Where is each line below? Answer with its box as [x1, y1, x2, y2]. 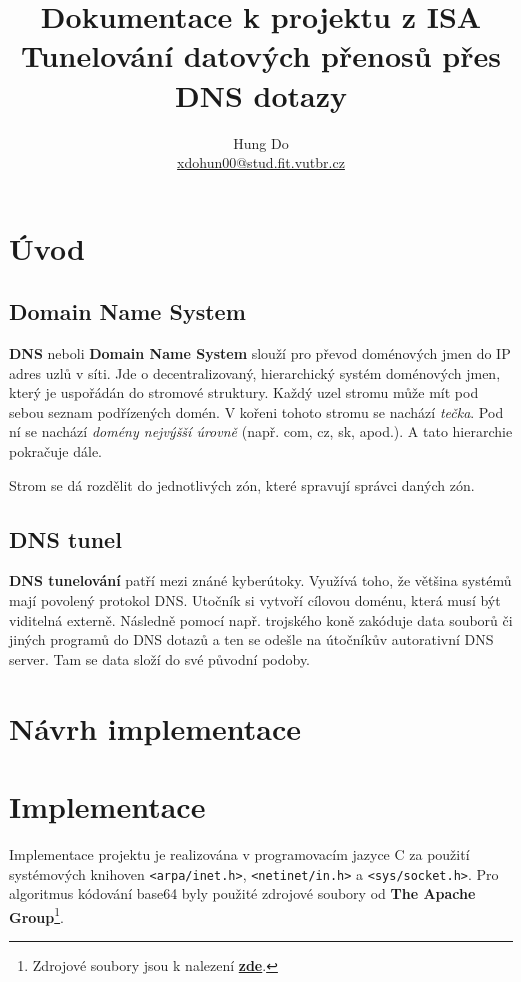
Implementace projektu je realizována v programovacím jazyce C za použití [9, 843, 470, 864]
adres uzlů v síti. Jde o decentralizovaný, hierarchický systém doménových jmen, [9, 362, 501, 383]
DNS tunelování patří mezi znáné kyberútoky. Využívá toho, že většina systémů [9, 570, 512, 591]
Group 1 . [9, 903, 64, 927]
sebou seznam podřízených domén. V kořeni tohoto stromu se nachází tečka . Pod [9, 401, 504, 422]
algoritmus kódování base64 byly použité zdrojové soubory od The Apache [9, 883, 476, 904]
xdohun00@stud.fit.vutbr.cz [177, 152, 345, 173]
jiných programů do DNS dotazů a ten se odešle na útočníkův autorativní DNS [9, 629, 494, 650]
